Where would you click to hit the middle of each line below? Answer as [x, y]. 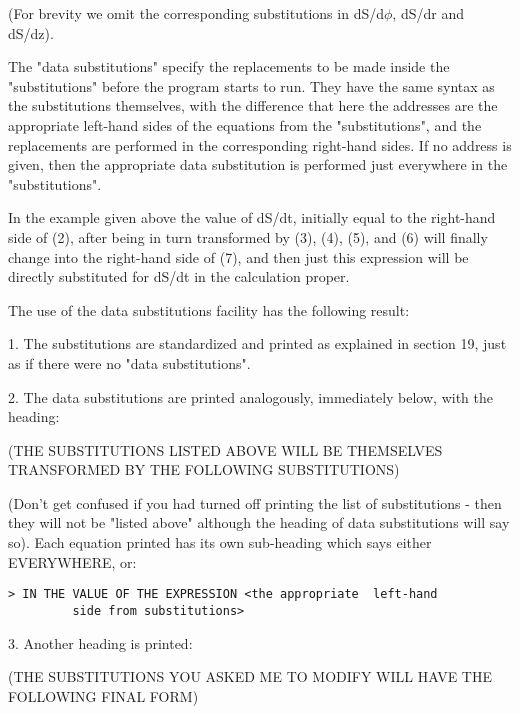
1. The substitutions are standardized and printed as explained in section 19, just [257, 343]
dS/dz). [31, 32]
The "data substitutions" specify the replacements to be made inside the [229, 66]
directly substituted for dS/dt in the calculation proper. [179, 276]
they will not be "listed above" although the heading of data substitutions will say [259, 522]
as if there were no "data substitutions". [129, 362]
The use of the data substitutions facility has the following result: [209, 309]
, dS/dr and [428, 13]
